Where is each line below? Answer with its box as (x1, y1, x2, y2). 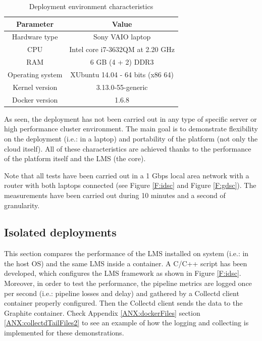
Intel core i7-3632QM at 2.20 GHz (69, 44, 175, 55)
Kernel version (13, 81, 58, 92)
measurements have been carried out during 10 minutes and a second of (4, 189, 226, 200)
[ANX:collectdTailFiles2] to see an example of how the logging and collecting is (4, 317, 249, 328)
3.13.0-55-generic (96, 81, 148, 92)
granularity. (4, 200, 40, 210)
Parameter (16, 18, 54, 29)
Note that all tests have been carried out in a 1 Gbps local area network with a (4, 170, 249, 180)
